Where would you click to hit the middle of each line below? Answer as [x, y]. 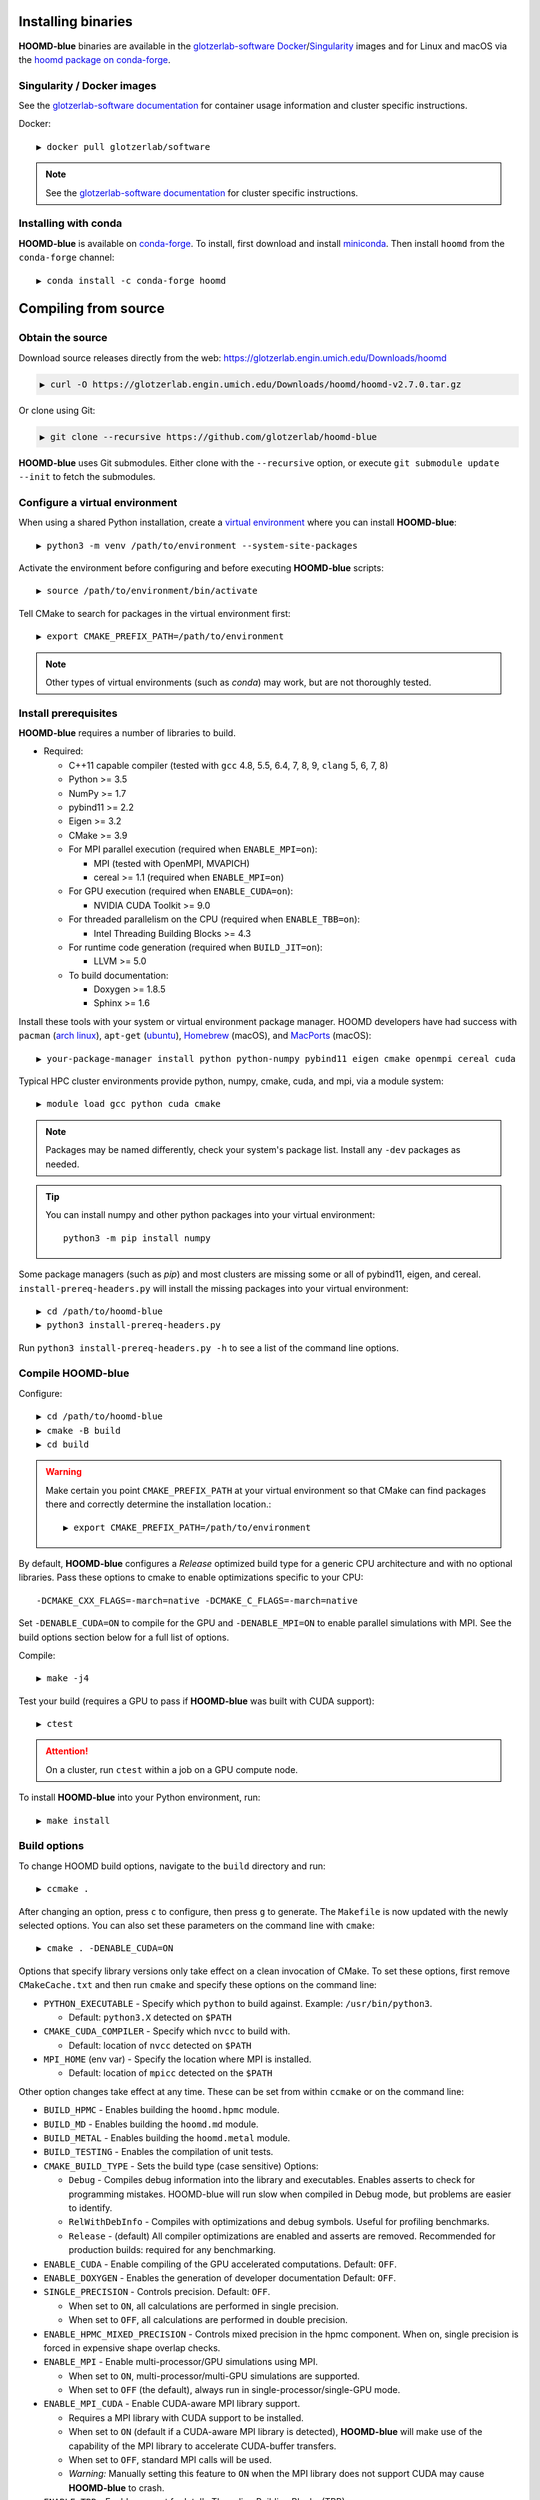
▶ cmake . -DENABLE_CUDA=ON [105, 1948]
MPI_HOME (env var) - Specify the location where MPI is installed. [177, 2059]
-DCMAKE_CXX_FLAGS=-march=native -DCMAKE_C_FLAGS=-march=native [197, 1600]
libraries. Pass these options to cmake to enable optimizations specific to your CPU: [191, 1577]
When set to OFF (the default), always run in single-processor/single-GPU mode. [234, 2390]
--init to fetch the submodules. [87, 477]
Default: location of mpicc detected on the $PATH [170, 2073]
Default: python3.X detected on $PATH [150, 2017]
